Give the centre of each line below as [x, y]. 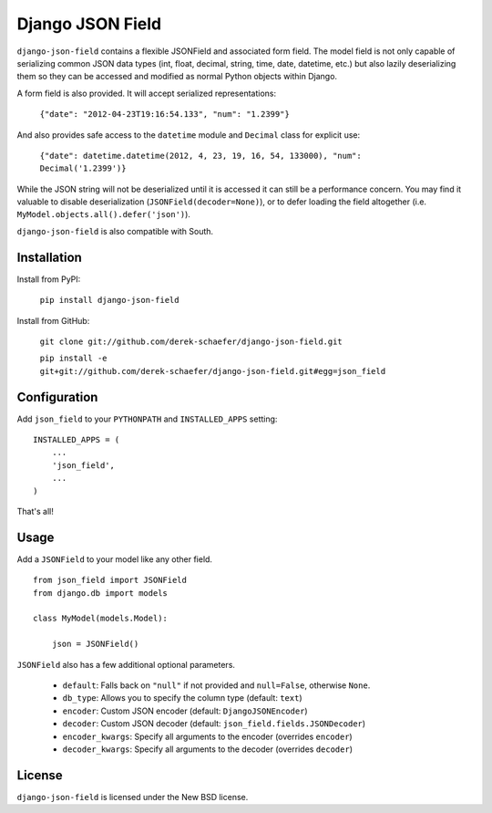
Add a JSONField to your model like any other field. [115, 559]
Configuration [57, 397]
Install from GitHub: [53, 320]
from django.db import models [101, 593]
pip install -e [74, 359]
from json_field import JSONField [110, 580]
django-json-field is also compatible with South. [115, 231]
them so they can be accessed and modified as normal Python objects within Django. [177, 77]
